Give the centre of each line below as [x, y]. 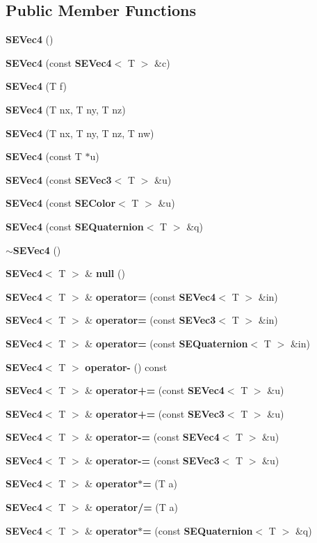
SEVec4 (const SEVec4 [59, 62]
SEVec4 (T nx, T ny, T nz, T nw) [80, 133]
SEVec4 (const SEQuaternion [75, 226]
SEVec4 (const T [44, 156]
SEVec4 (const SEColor [61, 203]
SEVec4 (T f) [36, 86]
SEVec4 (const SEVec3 [59, 179]
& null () [105, 273]
